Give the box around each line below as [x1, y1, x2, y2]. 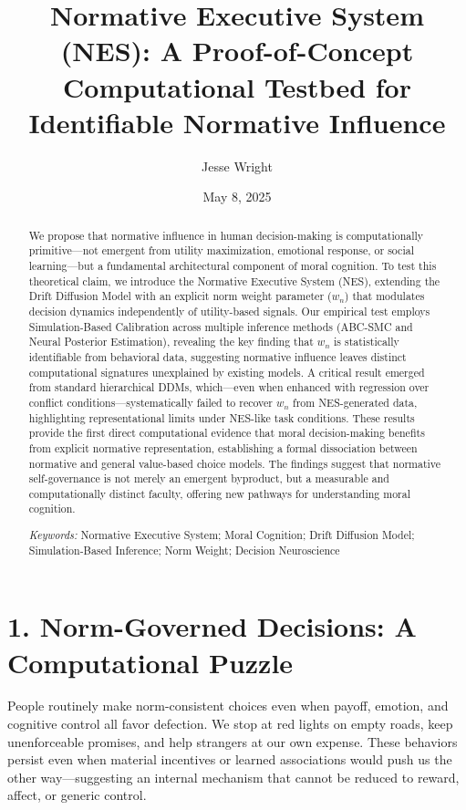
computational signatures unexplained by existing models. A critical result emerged [28, 364, 425, 379]
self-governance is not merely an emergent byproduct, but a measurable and [28, 471, 389, 486]
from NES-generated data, [293, 394, 418, 410]
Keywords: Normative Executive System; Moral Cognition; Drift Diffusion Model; [28, 527, 415, 543]
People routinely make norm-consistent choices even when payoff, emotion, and [7, 696, 449, 715]
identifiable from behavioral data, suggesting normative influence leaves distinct [28, 348, 407, 364]
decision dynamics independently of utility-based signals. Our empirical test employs [28, 303, 430, 318]
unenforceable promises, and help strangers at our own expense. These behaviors [7, 732, 458, 751]
